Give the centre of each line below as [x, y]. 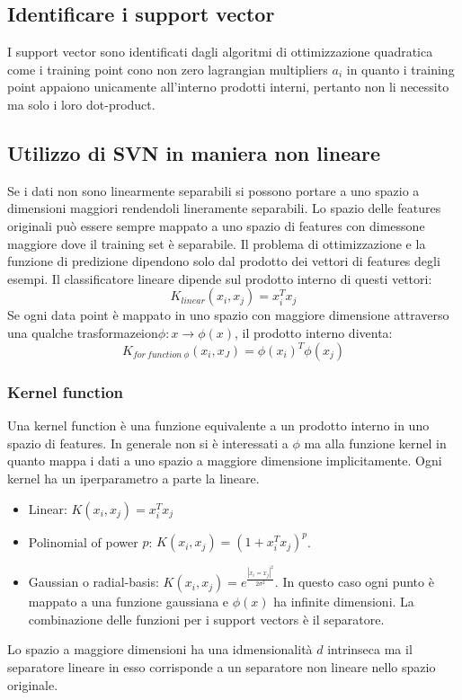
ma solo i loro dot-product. [81, 104]
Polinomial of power [83, 541]
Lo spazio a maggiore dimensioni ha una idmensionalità [160, 649]
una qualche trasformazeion [83, 332]
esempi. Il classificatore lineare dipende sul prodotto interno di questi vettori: [220, 278]
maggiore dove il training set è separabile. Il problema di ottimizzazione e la [217, 243]
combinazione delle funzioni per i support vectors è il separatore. [206, 619]
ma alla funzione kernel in [375, 443]
